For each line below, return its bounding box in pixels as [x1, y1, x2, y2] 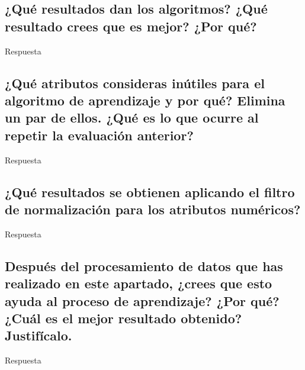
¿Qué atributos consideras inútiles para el [5, 73, 265, 92]
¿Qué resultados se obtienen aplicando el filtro [5, 182, 295, 201]
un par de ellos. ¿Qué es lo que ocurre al [5, 108, 259, 127]
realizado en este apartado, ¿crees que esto [5, 274, 272, 292]
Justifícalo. [5, 326, 72, 345]
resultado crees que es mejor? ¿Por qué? [5, 17, 257, 35]
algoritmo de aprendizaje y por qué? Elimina [5, 91, 285, 109]
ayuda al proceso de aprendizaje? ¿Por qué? [5, 291, 280, 310]
